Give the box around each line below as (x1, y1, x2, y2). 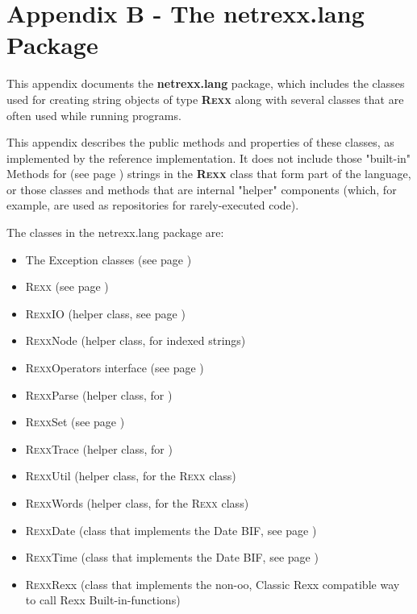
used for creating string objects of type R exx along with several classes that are (6, 90, 404, 107)
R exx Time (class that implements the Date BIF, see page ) (25, 549, 319, 566)
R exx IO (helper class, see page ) (25, 305, 186, 322)
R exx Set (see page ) (25, 413, 125, 430)
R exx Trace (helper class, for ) (25, 440, 173, 457)
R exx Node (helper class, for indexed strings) (25, 332, 246, 349)
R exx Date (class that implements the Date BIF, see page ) (25, 521, 317, 538)
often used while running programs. (6, 106, 181, 123)
